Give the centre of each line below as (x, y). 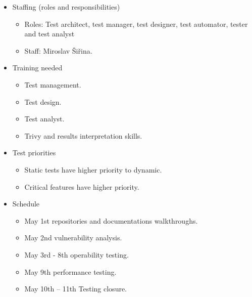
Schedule (26, 204)
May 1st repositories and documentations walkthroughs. (111, 220)
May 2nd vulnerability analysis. (73, 238)
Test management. (53, 84)
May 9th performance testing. (70, 271)
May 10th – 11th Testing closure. (76, 289)
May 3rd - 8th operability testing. (77, 254)
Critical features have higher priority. (82, 186)
